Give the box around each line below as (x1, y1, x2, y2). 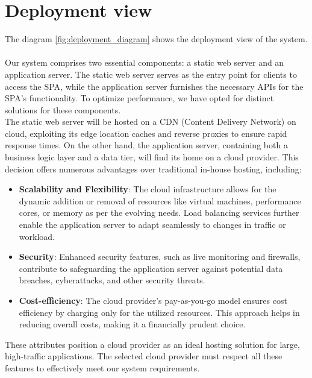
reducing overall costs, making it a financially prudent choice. (19, 318, 246, 330)
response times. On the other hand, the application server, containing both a (5, 139, 288, 151)
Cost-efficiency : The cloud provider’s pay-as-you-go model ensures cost (19, 294, 287, 306)
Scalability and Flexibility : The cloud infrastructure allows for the (19, 183, 276, 195)
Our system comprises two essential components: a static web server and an (5, 56, 284, 69)
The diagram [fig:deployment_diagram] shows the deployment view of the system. (5, 33, 308, 45)
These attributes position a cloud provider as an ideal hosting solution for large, (5, 338, 300, 350)
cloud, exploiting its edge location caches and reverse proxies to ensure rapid (5, 127, 287, 139)
